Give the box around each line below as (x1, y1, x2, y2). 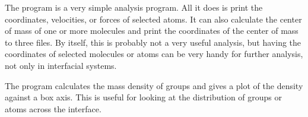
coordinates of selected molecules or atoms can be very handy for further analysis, (5, 48, 303, 60)
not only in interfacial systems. (5, 59, 117, 71)
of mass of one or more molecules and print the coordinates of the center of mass (5, 24, 299, 37)
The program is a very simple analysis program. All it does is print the (5, 1, 263, 13)
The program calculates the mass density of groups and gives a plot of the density (5, 79, 303, 91)
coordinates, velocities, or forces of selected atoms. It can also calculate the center (5, 12, 302, 25)
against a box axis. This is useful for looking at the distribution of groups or (5, 91, 282, 103)
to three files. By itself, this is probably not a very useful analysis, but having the (5, 36, 301, 48)
